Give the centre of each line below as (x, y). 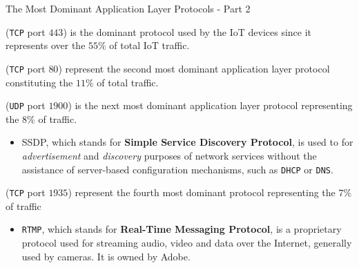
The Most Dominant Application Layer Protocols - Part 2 (128, 8)
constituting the (39, 82)
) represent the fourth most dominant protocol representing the (202, 192)
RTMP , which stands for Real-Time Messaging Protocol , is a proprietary (182, 229)
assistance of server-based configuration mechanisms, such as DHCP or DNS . (177, 169)
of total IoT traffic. (149, 45)
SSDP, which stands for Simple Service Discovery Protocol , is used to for (187, 142)
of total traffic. (128, 82)
